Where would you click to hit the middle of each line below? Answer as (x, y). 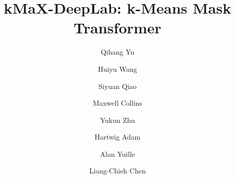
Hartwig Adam (117, 137)
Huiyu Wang (117, 69)
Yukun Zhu (117, 120)
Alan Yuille (117, 153)
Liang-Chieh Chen (117, 171)
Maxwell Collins (117, 103)
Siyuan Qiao (117, 86)
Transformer (117, 28)
